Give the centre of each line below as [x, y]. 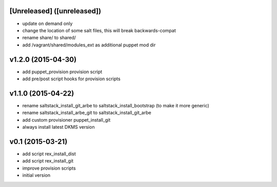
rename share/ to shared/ [49, 38]
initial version [36, 175]
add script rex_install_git [48, 161]
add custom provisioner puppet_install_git [66, 120]
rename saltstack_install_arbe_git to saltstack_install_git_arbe [87, 113]
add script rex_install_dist [49, 154]
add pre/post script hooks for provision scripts [71, 79]
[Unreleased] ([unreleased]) [55, 11]
